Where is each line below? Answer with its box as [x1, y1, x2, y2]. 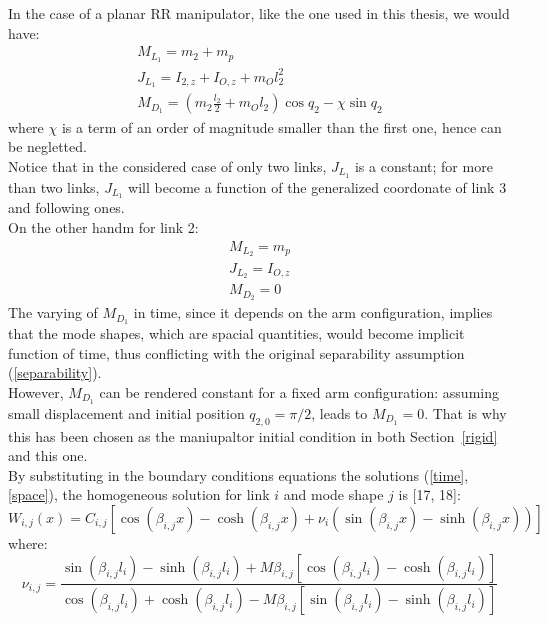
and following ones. [8, 197, 125, 218]
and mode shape [283, 484, 384, 505]
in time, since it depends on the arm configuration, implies [133, 302, 493, 323]
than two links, [8, 176, 100, 197]
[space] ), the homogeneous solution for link [8, 484, 270, 505]
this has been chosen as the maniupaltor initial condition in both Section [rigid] [8, 425, 498, 446]
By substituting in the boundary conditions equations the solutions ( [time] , [8, 464, 469, 485]
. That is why [424, 402, 507, 423]
